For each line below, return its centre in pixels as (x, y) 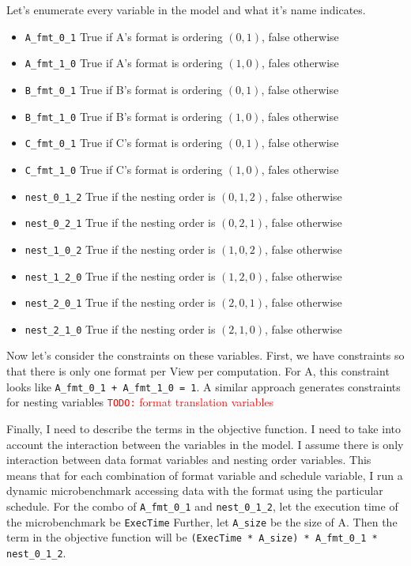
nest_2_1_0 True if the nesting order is (120, 328)
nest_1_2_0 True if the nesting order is (120, 275)
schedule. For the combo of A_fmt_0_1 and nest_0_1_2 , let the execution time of (202, 506)
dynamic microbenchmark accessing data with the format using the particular (195, 491)
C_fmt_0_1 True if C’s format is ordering (124, 143)
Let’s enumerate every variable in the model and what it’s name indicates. (186, 9)
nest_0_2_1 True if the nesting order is (120, 223)
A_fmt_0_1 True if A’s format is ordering (124, 36)
